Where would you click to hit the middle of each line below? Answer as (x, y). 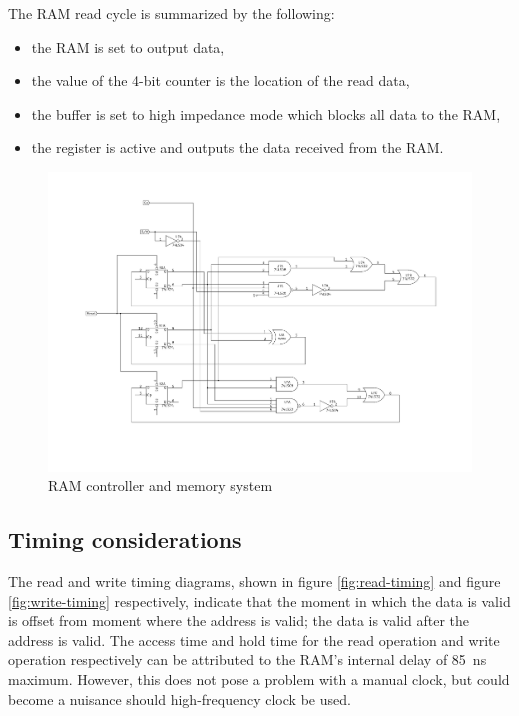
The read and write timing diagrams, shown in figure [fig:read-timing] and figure (254, 581)
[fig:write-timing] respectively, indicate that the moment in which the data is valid (259, 600)
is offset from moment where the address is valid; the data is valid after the (239, 620)
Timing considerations (125, 539)
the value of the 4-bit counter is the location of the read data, (220, 80)
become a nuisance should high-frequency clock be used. (179, 698)
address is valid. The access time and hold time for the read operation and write (254, 639)
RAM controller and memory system (160, 485)
